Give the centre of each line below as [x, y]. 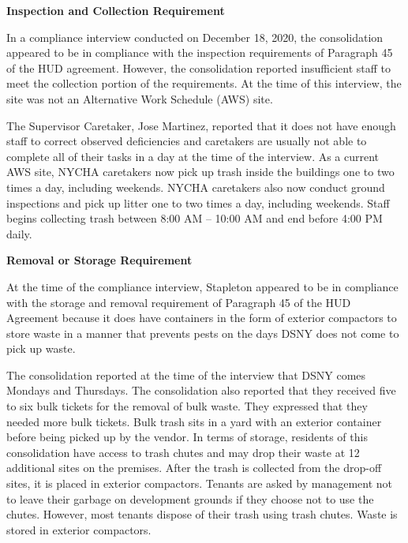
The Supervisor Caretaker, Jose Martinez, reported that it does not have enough [201, 125]
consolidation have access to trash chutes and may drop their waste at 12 [183, 452]
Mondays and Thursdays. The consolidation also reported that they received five [201, 390]
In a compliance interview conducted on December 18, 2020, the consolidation [195, 37]
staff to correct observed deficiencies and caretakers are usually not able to [187, 141]
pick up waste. [41, 348]
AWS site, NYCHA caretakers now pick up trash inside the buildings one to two [200, 172]
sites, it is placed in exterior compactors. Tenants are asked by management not [200, 483]
